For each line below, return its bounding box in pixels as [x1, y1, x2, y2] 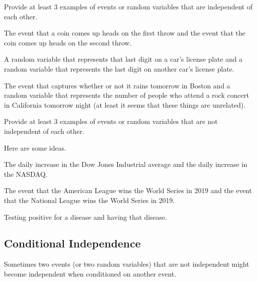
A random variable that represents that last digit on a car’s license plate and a [4, 54, 243, 64]
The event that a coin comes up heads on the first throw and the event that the [4, 28, 246, 38]
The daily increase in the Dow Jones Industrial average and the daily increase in [4, 159, 248, 169]
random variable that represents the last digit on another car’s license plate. [4, 63, 234, 74]
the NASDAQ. [4, 168, 48, 179]
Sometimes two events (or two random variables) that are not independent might [4, 259, 250, 269]
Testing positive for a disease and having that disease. [4, 211, 167, 222]
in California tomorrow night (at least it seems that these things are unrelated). [4, 99, 246, 110]
